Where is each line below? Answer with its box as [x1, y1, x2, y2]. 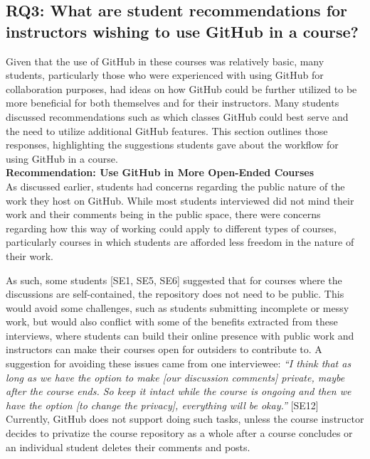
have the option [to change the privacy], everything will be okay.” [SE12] [6, 397, 319, 412]
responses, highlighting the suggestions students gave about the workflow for [6, 137, 339, 152]
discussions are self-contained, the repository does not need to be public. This [6, 286, 344, 301]
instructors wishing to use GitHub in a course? [6, 20, 359, 42]
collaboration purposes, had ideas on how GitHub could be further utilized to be [6, 81, 357, 96]
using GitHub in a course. [6, 151, 118, 166]
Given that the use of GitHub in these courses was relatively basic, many [6, 53, 324, 68]
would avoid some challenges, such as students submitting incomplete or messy [6, 300, 349, 315]
